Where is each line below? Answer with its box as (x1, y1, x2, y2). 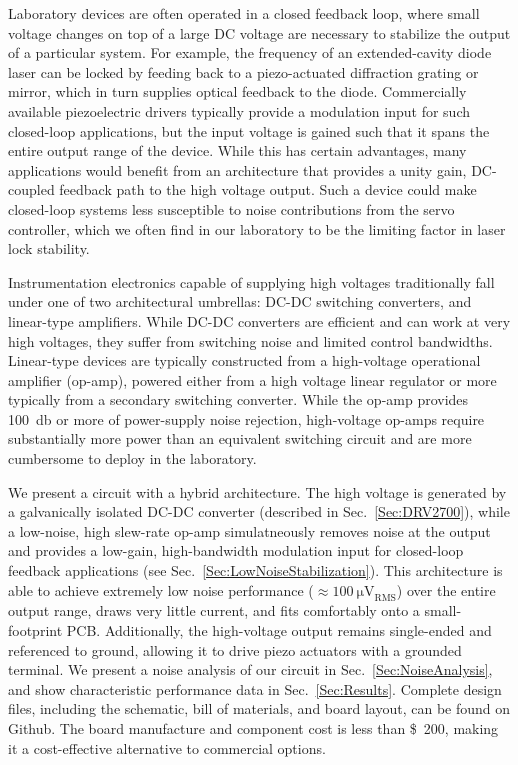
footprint (8, 620, 63, 641)
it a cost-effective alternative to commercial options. (8, 737, 326, 758)
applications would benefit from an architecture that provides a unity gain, (8, 159, 467, 180)
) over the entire (396, 579, 496, 600)
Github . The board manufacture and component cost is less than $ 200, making (8, 717, 499, 738)
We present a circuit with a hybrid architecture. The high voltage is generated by (8, 481, 507, 502)
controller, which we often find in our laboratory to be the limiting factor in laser (8, 218, 506, 239)
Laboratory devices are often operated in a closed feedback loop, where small (8, 3, 480, 23)
